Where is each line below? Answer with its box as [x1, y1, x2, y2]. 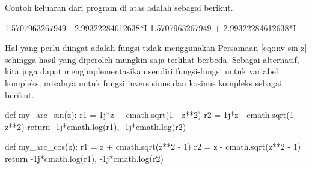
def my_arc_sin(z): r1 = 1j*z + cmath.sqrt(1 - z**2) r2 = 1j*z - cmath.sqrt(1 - [5, 108, 299, 121]
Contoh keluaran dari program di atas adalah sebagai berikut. [5, 1, 233, 13]
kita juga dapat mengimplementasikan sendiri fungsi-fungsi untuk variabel [5, 65, 278, 77]
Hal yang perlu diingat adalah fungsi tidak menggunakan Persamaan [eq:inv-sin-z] [5, 41, 307, 54]
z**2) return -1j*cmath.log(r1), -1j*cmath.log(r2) [5, 120, 186, 132]
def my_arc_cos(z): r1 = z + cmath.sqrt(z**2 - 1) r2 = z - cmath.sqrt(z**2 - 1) [5, 140, 301, 153]
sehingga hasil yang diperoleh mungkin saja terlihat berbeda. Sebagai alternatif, [5, 53, 299, 65]
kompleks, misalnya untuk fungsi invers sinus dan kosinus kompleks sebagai [5, 76, 282, 89]
